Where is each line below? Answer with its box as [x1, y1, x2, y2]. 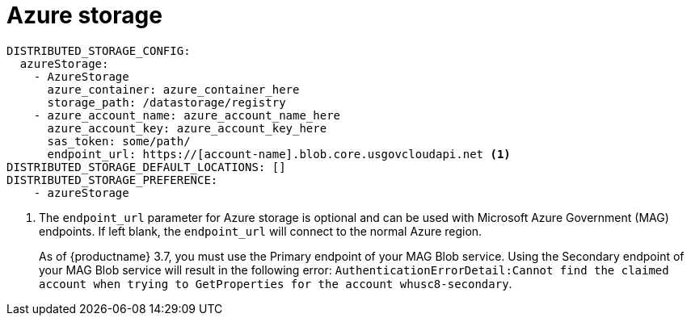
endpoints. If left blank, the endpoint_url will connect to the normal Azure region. [39, 224, 482, 238]
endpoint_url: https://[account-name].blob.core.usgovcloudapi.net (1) [47, 147, 511, 161]
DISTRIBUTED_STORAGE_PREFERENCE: [6, 173, 218, 186]
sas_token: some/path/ [47, 134, 191, 148]
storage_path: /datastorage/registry [47, 95, 286, 109]
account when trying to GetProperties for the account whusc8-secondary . [39, 276, 512, 291]
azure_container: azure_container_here [47, 82, 300, 96]
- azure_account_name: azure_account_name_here [33, 108, 341, 122]
